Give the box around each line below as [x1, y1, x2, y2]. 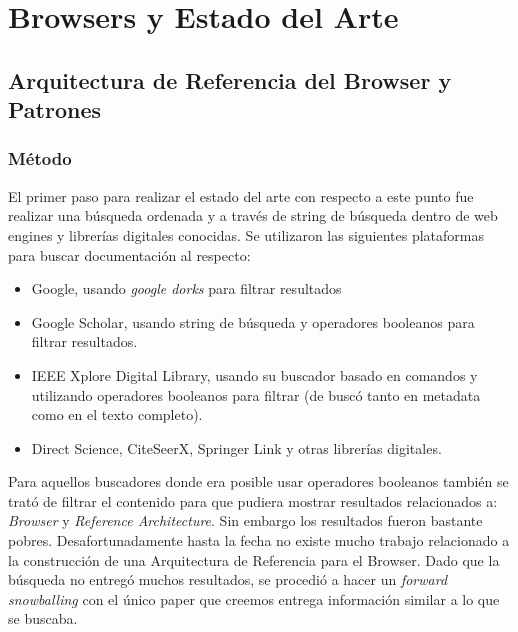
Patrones [8, 94, 102, 125]
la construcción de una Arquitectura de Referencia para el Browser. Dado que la [8, 549, 500, 570]
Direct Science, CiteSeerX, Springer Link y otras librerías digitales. [31, 437, 442, 458]
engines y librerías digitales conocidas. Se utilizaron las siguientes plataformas [8, 224, 484, 245]
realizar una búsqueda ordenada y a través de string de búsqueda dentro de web [8, 205, 498, 226]
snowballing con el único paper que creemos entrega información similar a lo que [8, 588, 500, 609]
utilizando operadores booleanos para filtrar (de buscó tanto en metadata [31, 384, 481, 405]
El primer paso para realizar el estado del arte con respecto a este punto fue [8, 185, 474, 206]
